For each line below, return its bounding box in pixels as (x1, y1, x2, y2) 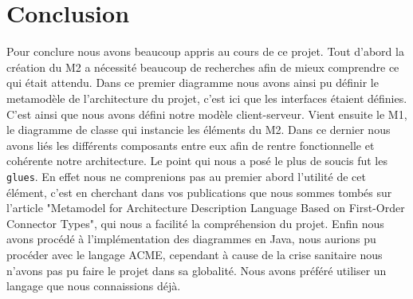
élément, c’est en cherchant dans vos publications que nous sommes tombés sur (6, 183, 392, 200)
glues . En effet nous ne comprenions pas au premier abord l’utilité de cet (6, 167, 366, 184)
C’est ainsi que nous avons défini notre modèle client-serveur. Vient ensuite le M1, (6, 105, 407, 122)
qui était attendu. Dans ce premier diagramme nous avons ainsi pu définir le (6, 74, 379, 91)
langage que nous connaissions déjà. (6, 277, 181, 294)
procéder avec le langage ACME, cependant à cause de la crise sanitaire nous (6, 246, 383, 262)
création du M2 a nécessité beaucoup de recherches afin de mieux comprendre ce (6, 58, 399, 75)
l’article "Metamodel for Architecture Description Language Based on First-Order (6, 199, 405, 216)
